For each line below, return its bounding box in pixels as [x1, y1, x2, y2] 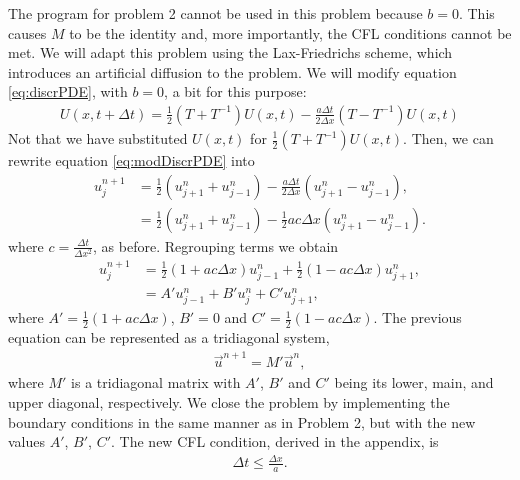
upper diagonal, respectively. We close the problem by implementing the [8, 392, 450, 413]
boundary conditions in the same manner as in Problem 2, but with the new [8, 411, 476, 432]
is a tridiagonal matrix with [71, 372, 241, 393]
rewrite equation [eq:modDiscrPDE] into [8, 150, 255, 170]
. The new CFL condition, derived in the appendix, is [111, 431, 439, 452]
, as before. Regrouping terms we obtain [93, 235, 339, 256]
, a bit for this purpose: [164, 81, 307, 102]
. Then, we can [403, 128, 494, 148]
